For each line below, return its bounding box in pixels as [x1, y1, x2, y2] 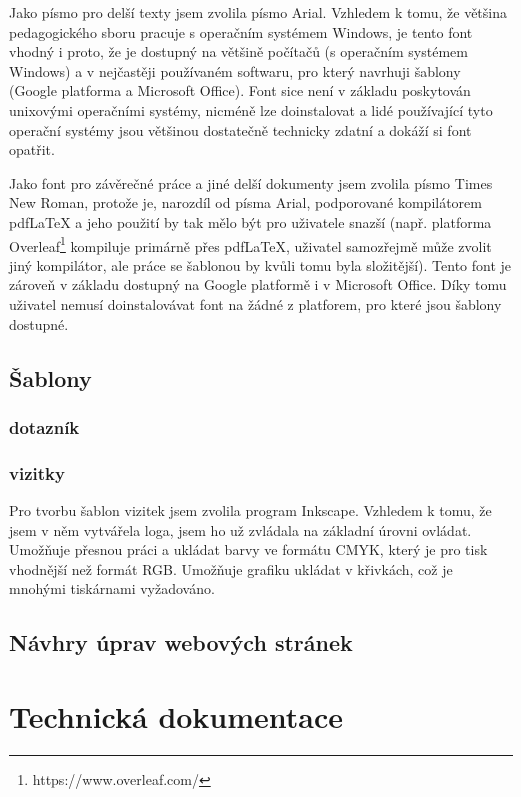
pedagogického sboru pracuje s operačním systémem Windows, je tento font [9, 21, 473, 42]
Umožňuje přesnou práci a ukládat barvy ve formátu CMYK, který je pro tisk [9, 539, 488, 560]
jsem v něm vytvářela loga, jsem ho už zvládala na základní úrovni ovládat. [9, 519, 472, 540]
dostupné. [9, 313, 69, 334]
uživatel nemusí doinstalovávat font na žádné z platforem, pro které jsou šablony [9, 293, 502, 314]
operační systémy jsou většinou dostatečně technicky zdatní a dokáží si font [9, 119, 472, 140]
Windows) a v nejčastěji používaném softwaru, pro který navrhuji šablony [9, 60, 461, 81]
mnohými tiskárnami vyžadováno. [9, 578, 215, 599]
